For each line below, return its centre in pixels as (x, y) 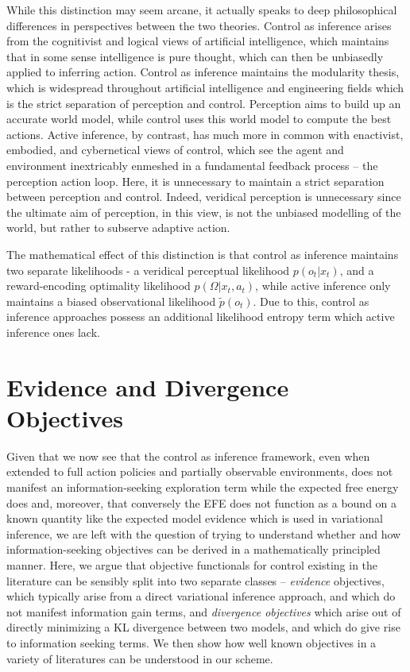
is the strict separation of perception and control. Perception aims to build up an (204, 103)
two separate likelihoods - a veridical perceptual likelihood (148, 270)
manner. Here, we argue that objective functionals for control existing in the (192, 564)
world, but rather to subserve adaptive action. (118, 228)
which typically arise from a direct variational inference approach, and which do (201, 596)
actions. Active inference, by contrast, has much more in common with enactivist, (205, 134)
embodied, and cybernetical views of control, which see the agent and (175, 150)
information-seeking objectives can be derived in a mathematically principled (193, 549)
